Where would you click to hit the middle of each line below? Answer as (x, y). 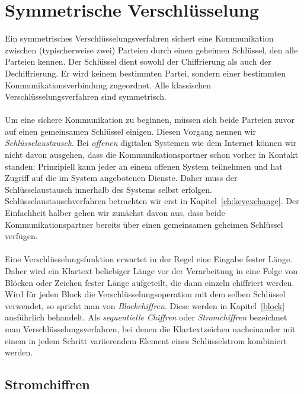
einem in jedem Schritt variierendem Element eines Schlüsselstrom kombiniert (146, 340)
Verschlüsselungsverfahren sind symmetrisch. (86, 96)
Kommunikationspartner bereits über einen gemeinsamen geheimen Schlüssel (144, 224)
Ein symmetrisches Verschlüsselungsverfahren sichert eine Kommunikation (139, 38)
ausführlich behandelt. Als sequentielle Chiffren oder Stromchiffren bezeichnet (146, 317)
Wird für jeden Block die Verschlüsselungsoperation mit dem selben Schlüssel (145, 294)
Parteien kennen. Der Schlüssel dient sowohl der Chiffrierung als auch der (138, 61)
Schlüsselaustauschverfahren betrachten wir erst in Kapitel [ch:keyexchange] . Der (152, 201)
